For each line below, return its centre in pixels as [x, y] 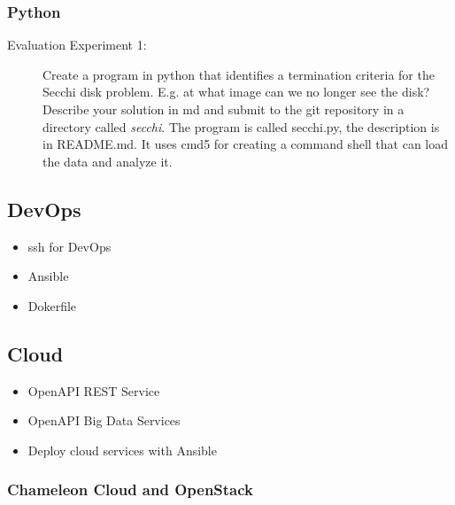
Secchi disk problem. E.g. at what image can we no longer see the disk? [236, 92]
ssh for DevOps [69, 246]
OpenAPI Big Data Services [104, 420]
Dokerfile [52, 305]
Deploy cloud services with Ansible [122, 450]
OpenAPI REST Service [94, 390]
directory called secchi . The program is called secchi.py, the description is [241, 126]
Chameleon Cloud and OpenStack [131, 489]
